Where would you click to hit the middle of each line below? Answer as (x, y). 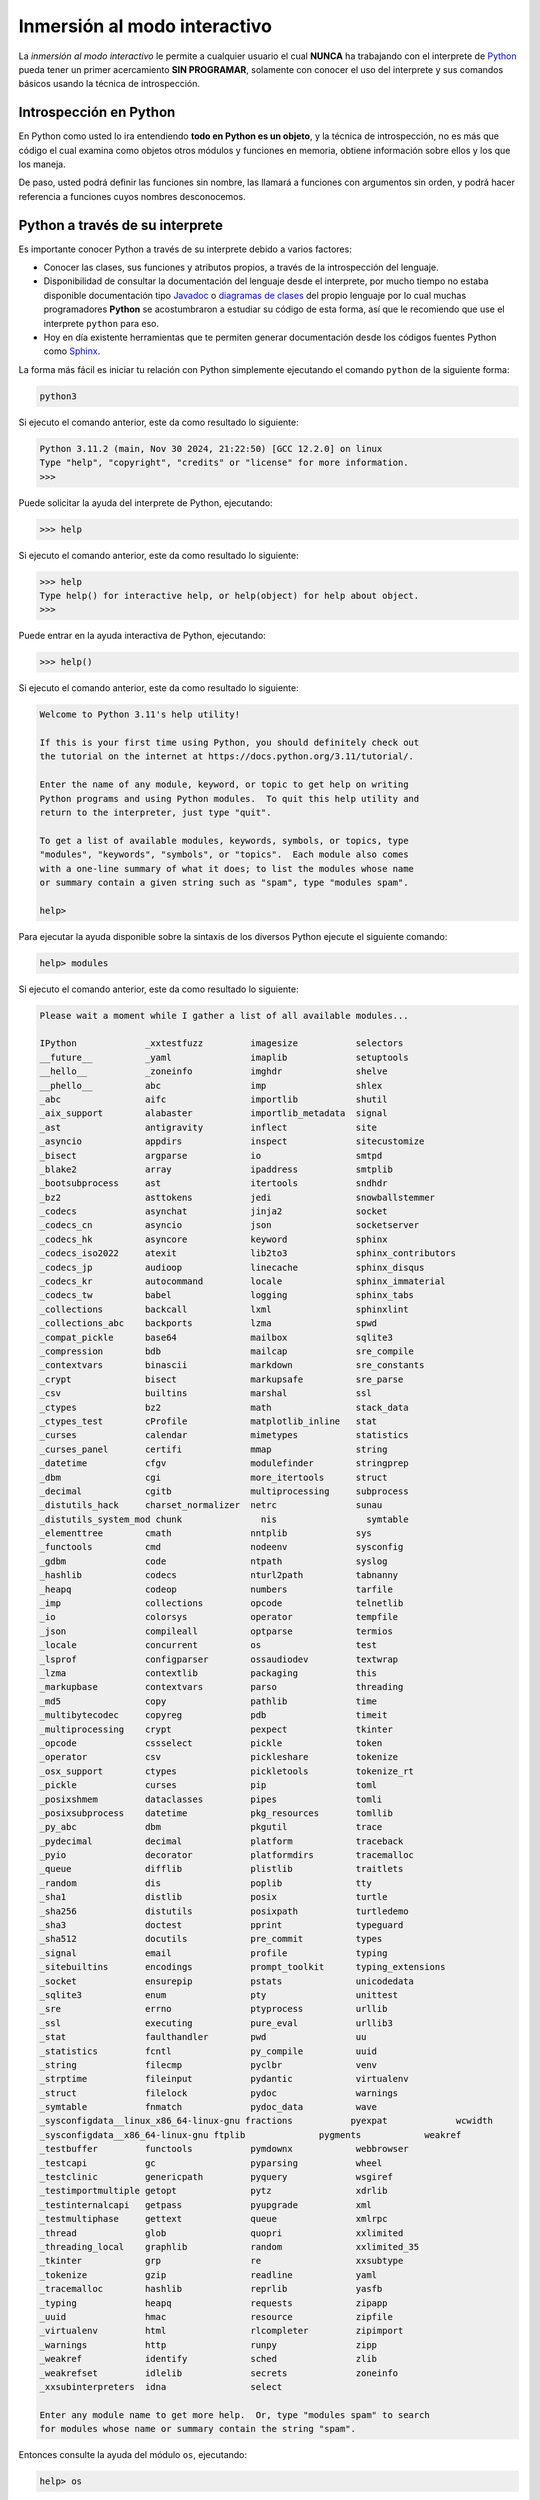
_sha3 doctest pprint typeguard (221, 1925)
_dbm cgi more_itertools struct (213, 1477)
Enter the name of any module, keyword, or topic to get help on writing (224, 784)
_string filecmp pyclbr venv (208, 2064)
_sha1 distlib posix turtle (213, 1897)
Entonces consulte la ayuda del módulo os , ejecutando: (133, 2455)
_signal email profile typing (213, 1953)
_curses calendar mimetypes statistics (224, 1435)
